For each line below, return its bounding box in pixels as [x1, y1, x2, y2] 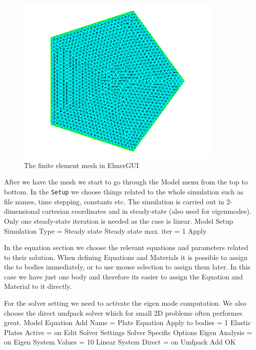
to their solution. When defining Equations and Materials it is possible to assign [4, 252, 248, 262]
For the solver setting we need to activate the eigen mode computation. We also [4, 298, 247, 308]
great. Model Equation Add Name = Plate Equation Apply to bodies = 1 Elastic [4, 317, 251, 328]
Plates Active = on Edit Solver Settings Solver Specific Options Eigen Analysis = [4, 327, 253, 337]
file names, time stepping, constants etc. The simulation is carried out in [4, 196, 224, 206]
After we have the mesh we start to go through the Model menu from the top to [4, 176, 248, 187]
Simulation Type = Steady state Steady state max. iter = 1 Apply [4, 225, 207, 236]
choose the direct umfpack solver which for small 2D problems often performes [4, 307, 243, 318]
